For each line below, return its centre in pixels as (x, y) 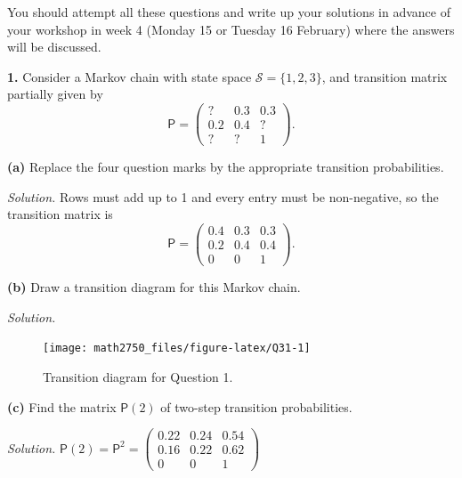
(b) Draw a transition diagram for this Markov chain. (154, 287)
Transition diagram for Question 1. (138, 376)
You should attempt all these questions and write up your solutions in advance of (229, 12)
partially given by (55, 94)
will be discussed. (54, 47)
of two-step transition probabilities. (256, 406)
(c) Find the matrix (62, 406)
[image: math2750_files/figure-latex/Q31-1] (177, 348)
